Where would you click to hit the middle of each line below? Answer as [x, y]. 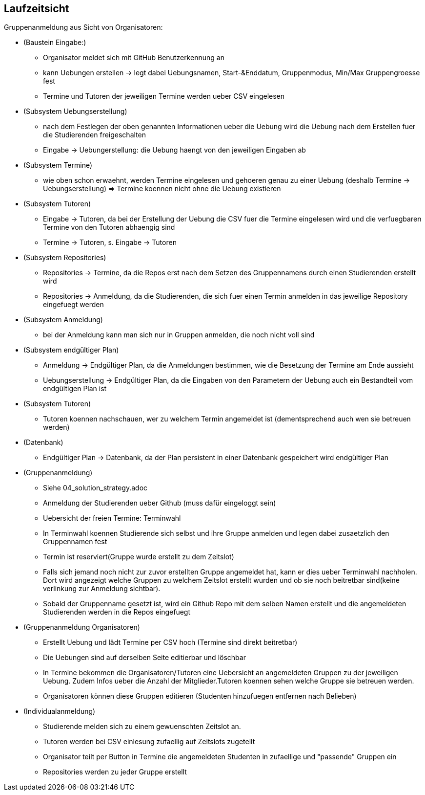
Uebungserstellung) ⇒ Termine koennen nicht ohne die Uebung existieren [162, 189]
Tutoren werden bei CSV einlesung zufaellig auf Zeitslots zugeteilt [149, 742]
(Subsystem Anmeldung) [63, 320]
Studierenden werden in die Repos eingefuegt [117, 612]
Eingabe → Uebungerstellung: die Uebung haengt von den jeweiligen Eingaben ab [174, 150]
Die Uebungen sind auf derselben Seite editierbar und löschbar [144, 658]
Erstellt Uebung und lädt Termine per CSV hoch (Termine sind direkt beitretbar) [170, 642]
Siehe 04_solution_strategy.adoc [95, 488]
